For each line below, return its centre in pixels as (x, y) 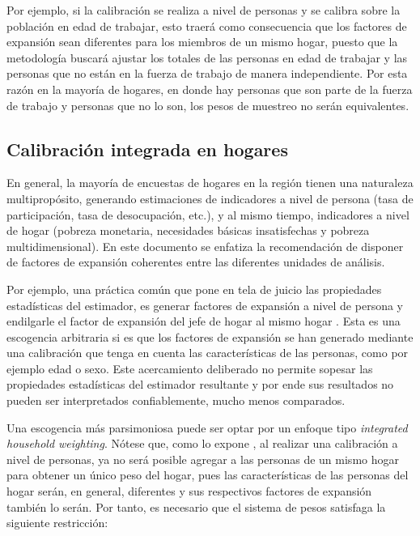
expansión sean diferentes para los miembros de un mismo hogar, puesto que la (202, 42)
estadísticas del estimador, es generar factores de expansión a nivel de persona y (205, 305)
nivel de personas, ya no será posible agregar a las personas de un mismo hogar (203, 459)
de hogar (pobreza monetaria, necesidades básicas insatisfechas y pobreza (188, 230)
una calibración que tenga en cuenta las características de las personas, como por (208, 353)
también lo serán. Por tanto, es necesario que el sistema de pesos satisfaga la (196, 506)
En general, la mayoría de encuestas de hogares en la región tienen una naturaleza (210, 183)
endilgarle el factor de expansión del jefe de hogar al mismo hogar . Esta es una (204, 321)
